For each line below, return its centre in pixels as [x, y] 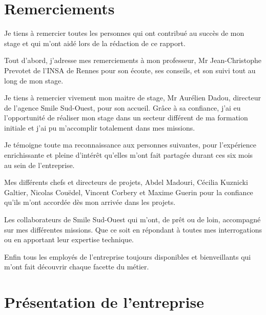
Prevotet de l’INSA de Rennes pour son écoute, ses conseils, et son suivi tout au [130, 70]
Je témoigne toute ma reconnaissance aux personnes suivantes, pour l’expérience [130, 145]
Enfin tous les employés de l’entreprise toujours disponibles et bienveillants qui [128, 256]
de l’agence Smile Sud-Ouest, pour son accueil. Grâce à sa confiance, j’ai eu [122, 107]
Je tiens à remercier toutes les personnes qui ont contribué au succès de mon [124, 33]
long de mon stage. [34, 80]
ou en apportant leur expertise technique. [69, 239]
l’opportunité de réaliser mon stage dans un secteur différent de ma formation [126, 118]
